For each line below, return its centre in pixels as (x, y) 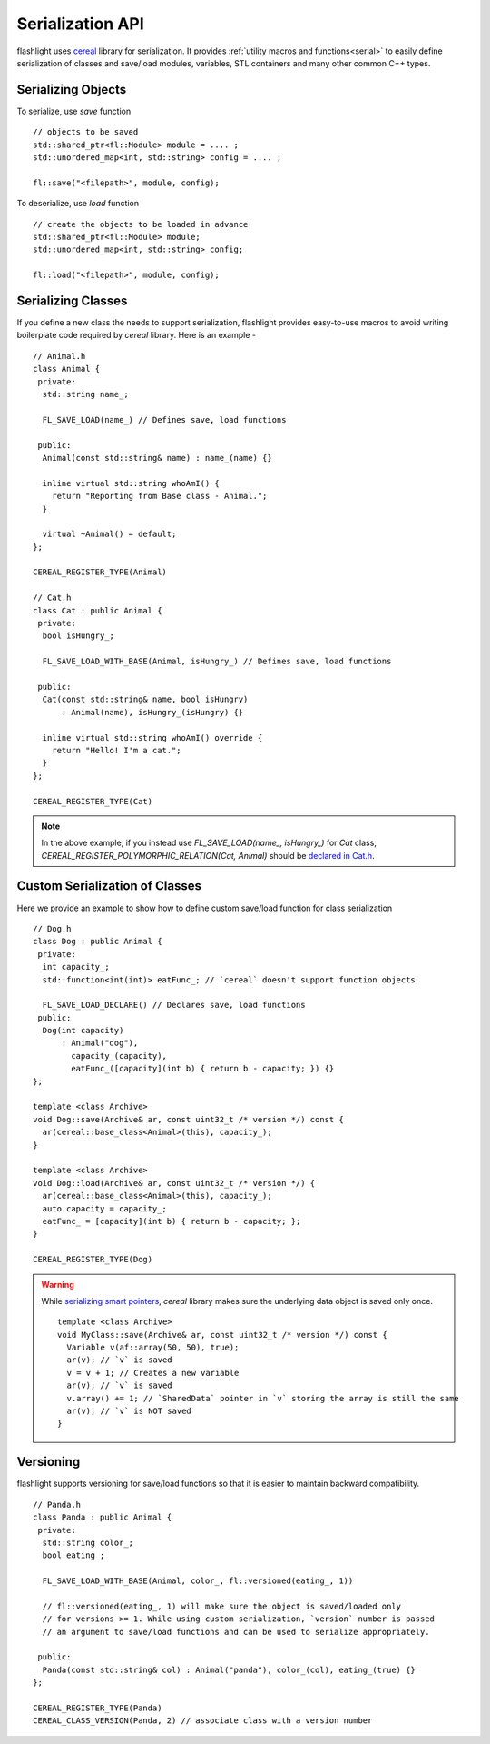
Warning (58, 1284)
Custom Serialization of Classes (109, 886)
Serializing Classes (72, 300)
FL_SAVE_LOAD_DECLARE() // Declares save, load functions (174, 1005)
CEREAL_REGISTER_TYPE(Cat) (93, 801)
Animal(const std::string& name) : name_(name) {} (157, 458)
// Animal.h (59, 356)
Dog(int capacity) (83, 1031)
